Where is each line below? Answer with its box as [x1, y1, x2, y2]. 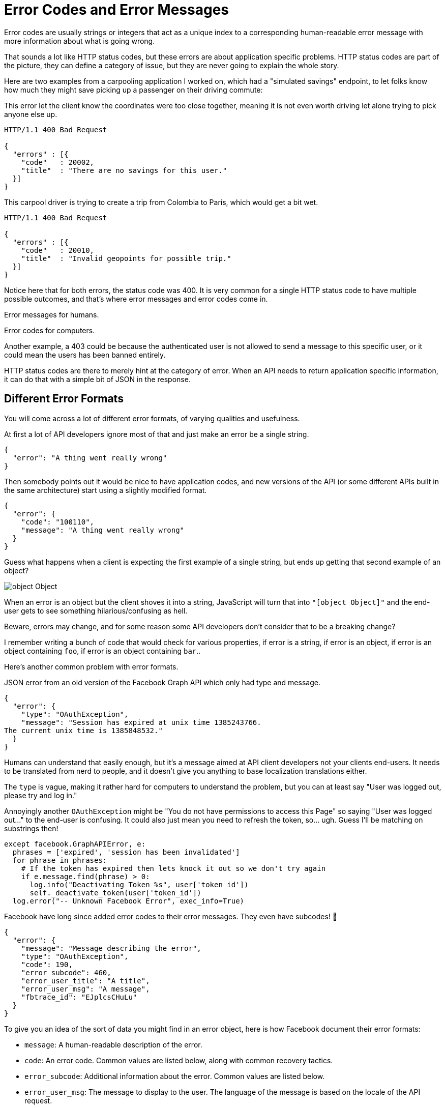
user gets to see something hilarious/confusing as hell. [4, 606, 188, 615]
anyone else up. [4, 109, 57, 119]
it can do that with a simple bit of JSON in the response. [4, 374, 191, 384]
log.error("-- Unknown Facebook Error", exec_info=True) [12, 896, 245, 905]
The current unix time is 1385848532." [4, 726, 163, 735]
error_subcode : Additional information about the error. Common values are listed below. [24, 1071, 325, 1081]
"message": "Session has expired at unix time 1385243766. [21, 718, 261, 726]
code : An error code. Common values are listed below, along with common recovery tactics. [24, 1056, 333, 1065]
